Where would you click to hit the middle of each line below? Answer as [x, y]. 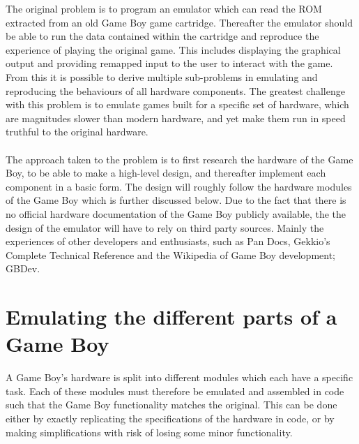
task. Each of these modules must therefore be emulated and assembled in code [175, 391]
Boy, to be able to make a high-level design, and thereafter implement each [166, 173]
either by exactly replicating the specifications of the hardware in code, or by [170, 418]
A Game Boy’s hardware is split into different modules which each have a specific [179, 377]
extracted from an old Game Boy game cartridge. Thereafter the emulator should [179, 22]
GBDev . [23, 268]
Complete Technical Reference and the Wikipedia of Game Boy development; [171, 254]
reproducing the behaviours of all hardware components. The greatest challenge [175, 90]
